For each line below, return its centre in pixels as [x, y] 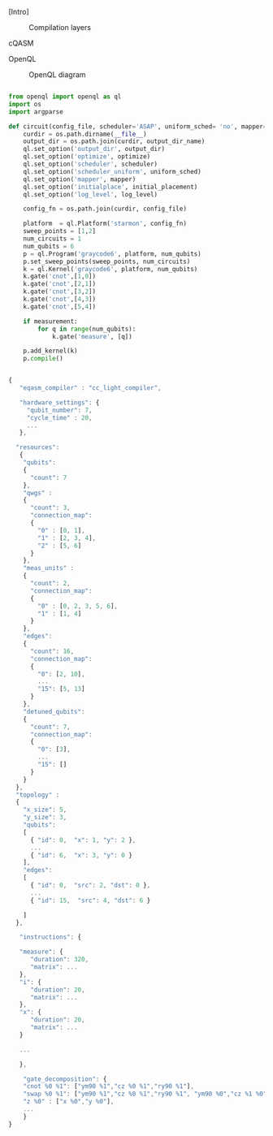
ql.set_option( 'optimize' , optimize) [87, 157]
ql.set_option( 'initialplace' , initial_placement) [110, 187]
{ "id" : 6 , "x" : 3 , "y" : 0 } [81, 855]
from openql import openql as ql [65, 97]
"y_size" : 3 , [45, 818]
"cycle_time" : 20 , [59, 417]
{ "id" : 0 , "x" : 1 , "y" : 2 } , [83, 840]
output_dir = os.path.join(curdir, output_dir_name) [114, 141]
